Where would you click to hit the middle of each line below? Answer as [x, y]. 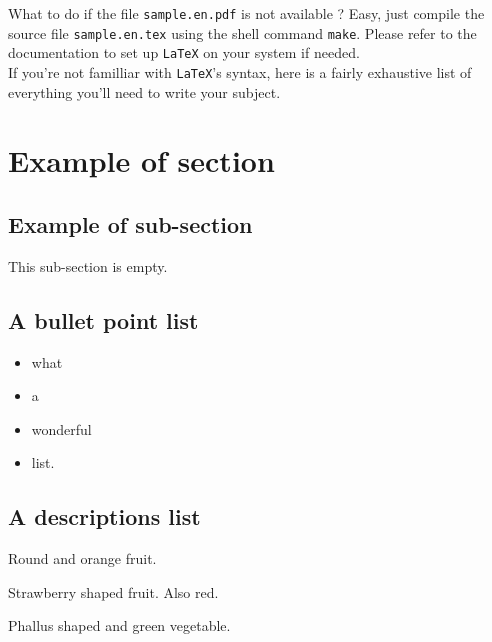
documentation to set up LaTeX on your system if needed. [184, 52]
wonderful [61, 428]
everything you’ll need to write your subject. [144, 91]
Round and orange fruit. [82, 558]
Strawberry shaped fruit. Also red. [113, 591]
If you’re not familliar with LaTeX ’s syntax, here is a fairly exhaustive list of [240, 71]
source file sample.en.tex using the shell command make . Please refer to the [242, 32]
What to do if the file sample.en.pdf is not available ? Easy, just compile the [246, 13]
